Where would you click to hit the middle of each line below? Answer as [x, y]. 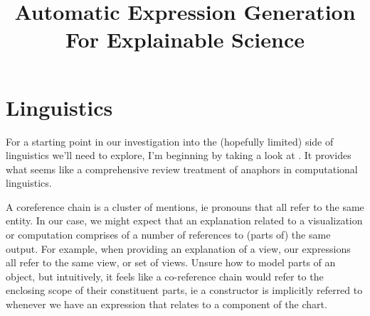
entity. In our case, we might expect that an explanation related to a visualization [184, 220]
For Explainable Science [185, 39]
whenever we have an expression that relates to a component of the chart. [166, 304]
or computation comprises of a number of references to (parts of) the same [168, 235]
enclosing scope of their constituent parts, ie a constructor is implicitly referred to [184, 290]
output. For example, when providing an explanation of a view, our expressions [178, 248]
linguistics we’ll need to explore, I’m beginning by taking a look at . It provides [179, 155]
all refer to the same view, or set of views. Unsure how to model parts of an [171, 262]
